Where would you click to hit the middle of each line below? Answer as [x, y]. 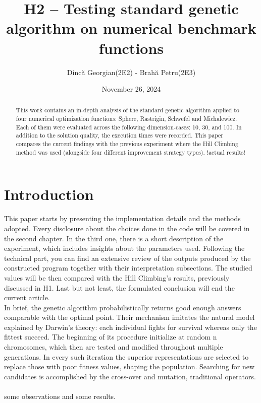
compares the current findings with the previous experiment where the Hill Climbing [127, 144]
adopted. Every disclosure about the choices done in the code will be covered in [127, 228]
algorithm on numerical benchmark [131, 28]
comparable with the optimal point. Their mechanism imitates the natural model [129, 317]
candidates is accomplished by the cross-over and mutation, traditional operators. [130, 376]
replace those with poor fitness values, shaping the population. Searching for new [129, 366]
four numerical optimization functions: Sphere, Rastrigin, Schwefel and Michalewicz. [126, 119]
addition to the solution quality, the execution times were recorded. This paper [120, 135]
